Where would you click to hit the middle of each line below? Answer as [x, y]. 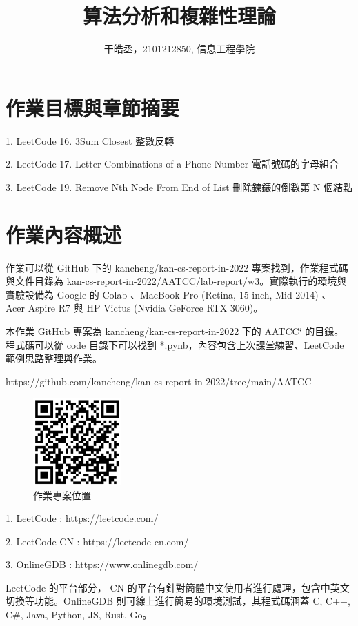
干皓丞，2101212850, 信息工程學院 [179, 49]
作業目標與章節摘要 [93, 107]
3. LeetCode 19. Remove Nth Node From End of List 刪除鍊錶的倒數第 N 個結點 [179, 186]
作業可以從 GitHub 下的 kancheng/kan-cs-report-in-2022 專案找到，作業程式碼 [177, 267]
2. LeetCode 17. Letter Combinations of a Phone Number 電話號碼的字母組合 [172, 164]
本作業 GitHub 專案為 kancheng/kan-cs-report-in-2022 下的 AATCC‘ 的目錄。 [175, 331]
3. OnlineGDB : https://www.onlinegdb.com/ [102, 564]
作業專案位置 [62, 495]
